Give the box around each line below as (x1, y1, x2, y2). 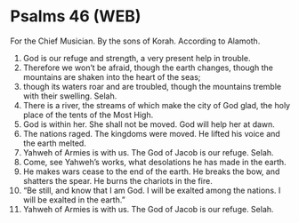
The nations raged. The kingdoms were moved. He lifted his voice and (22, 128, 281, 139)
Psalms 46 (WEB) (10, 6, 141, 27)
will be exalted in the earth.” (22, 194, 125, 205)
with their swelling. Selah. (22, 91, 117, 101)
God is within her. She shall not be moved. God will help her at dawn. (22, 118, 275, 130)
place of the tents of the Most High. (22, 109, 154, 120)
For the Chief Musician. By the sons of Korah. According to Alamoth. (10, 36, 261, 46)
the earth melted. (22, 138, 87, 148)
